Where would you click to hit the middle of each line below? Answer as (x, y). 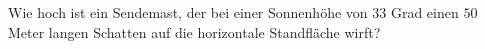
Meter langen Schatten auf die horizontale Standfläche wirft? (194, 31)
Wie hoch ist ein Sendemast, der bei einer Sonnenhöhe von (188, 12)
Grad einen (424, 12)
